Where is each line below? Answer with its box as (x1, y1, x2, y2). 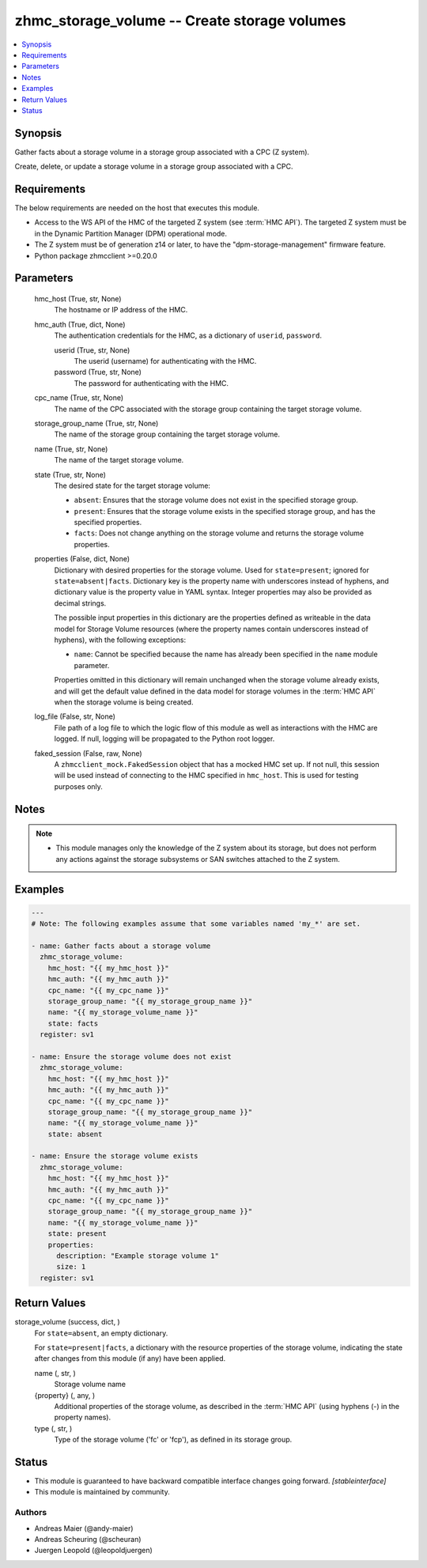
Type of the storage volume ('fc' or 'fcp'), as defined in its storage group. (54, 1435, 293, 1445)
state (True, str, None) (34, 470, 107, 479)
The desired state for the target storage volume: (54, 481, 211, 490)
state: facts (47, 1018, 99, 1028)
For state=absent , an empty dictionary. (34, 1328, 168, 1338)
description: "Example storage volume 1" (56, 1251, 219, 1260)
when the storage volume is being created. (54, 697, 194, 707)
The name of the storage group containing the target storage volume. (54, 429, 281, 439)
